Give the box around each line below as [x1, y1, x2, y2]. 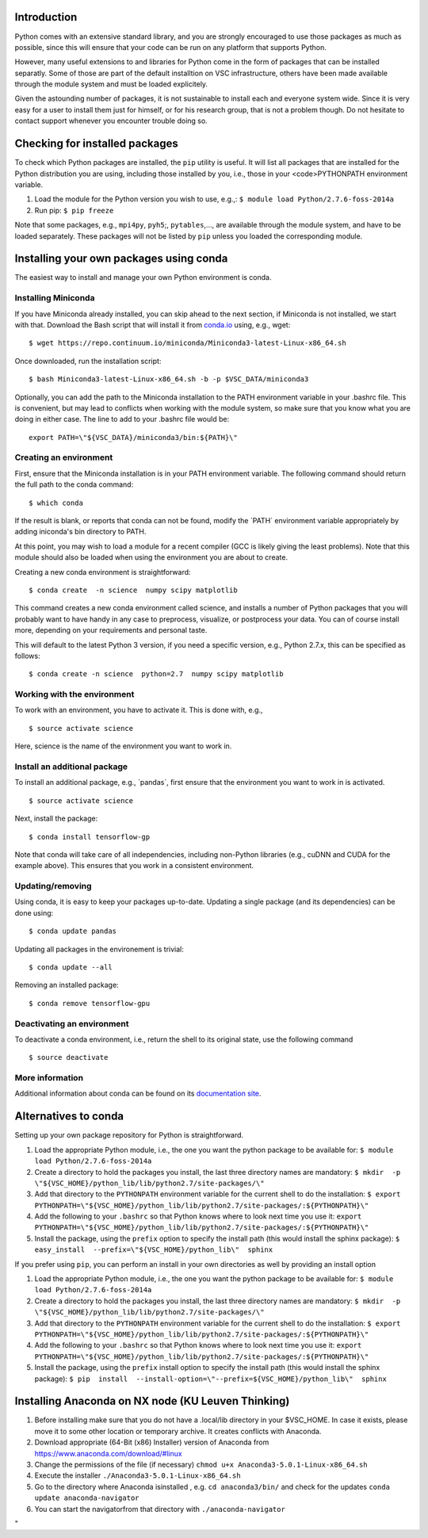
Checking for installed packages [14, 137, 178, 151]
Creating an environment [14, 452, 113, 463]
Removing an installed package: [14, 980, 119, 990]
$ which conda [29, 498, 83, 507]
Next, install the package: [14, 813, 98, 824]
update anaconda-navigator [34, 1494, 139, 1502]
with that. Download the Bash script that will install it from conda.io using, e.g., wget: [14, 319, 291, 329]
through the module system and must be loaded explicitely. [14, 79, 208, 89]
